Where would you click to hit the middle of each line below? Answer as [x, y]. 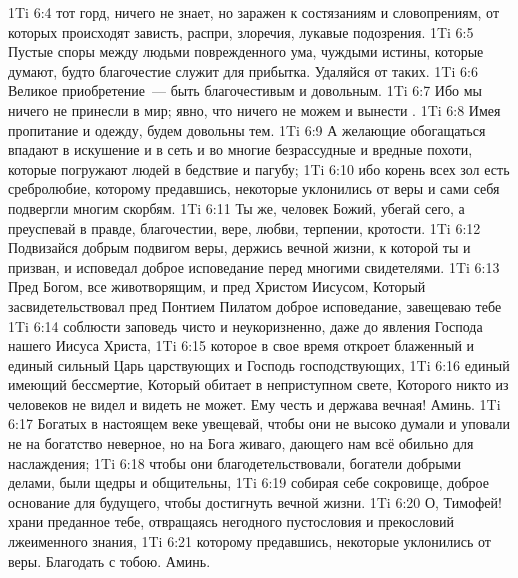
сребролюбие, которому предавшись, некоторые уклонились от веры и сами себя [254, 188]
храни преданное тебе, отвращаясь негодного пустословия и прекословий [231, 521]
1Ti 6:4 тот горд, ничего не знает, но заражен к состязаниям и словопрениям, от [254, 12]
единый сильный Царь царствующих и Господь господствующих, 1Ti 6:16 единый [259, 364]
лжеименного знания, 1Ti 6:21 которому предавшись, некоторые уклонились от [249, 541]
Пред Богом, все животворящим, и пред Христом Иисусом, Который [217, 286]
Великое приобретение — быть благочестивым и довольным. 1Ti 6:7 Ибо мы [245, 90]
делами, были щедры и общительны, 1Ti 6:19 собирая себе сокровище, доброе [248, 482]
